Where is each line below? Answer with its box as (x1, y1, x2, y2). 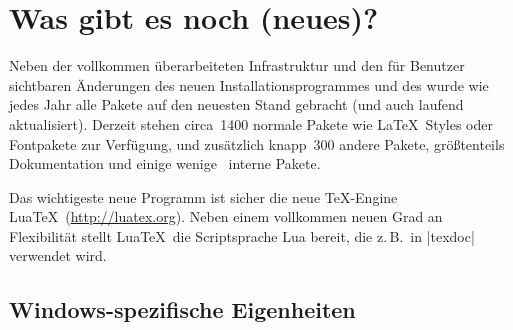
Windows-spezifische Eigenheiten (9, 294, 356, 325)
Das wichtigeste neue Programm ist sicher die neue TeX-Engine (9, 186, 398, 207)
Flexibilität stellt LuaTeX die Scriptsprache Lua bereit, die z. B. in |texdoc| (9, 225, 475, 246)
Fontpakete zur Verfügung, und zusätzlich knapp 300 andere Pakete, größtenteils (9, 133, 505, 154)
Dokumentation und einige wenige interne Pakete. (9, 153, 321, 174)
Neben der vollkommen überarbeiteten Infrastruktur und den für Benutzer (9, 55, 465, 76)
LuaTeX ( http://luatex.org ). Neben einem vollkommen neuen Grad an (9, 206, 443, 227)
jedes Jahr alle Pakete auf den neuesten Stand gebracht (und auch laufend (9, 94, 464, 115)
